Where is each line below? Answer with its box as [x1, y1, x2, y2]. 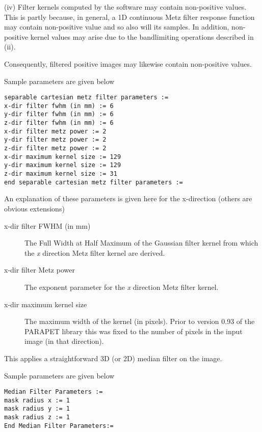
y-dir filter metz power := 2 [4, 136, 107, 144]
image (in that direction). [24, 336, 104, 346]
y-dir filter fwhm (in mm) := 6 [4, 111, 114, 118]
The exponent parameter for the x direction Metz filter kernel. [24, 281, 219, 292]
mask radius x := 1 [4, 396, 70, 404]
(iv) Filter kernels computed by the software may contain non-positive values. [4, 2, 247, 12]
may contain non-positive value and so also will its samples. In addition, [4, 21, 229, 32]
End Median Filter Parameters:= [4, 422, 114, 429]
